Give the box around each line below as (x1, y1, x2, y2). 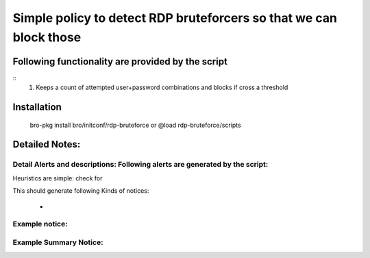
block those (12, 30, 82, 45)
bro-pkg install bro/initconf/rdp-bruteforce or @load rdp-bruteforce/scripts (29, 121, 241, 129)
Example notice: (12, 220, 68, 229)
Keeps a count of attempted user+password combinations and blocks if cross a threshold (36, 83, 288, 92)
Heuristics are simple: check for (12, 174, 103, 182)
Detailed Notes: (12, 139, 81, 150)
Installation (12, 102, 62, 113)
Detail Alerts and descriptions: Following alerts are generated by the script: (12, 160, 269, 169)
